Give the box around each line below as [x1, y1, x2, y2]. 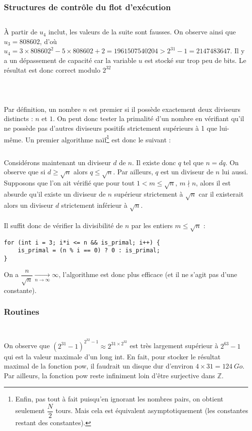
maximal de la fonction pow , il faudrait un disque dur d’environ [4, 361, 193, 371]
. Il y [230, 46, 245, 56]
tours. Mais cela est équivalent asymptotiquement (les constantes [55, 405, 248, 416]
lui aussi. [221, 167, 248, 177]
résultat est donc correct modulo [4, 64, 100, 75]
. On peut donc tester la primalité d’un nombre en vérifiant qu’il [53, 113, 244, 123]
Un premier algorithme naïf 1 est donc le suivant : [25, 133, 171, 144]
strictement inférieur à [61, 200, 127, 210]
